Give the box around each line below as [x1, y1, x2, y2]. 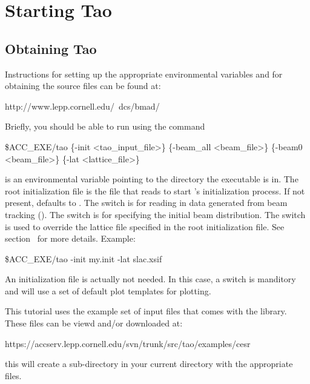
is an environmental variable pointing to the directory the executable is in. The [5, 173, 298, 185]
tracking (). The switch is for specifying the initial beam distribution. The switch [5, 208, 306, 220]
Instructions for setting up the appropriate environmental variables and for [5, 67, 283, 80]
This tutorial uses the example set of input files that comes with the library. [5, 305, 287, 317]
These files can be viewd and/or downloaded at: [5, 317, 183, 329]
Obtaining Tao [5, 39, 97, 58]
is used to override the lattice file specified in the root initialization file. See [5, 220, 285, 233]
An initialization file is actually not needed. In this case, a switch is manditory [5, 273, 296, 285]
